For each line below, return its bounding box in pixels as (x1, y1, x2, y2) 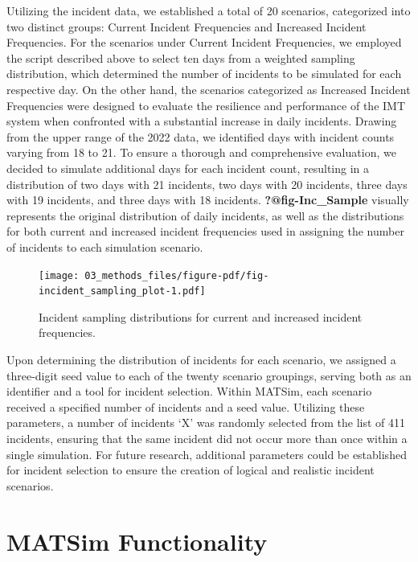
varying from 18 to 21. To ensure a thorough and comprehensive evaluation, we (6, 144, 396, 161)
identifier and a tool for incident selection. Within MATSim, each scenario (6, 383, 372, 400)
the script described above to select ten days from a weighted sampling (6, 49, 355, 66)
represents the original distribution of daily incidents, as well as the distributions (6, 207, 404, 224)
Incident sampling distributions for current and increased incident (39, 308, 363, 325)
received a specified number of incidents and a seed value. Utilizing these (6, 398, 365, 415)
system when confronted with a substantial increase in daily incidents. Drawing (6, 113, 397, 129)
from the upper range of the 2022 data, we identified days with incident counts (6, 128, 395, 145)
